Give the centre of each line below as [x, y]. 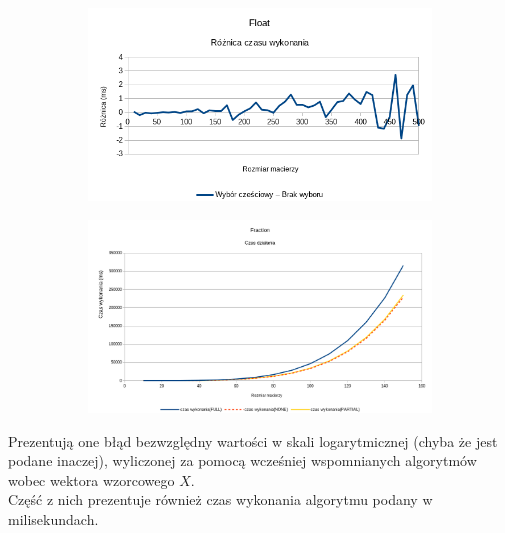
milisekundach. [53, 519]
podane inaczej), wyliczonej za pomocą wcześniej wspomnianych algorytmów [242, 460]
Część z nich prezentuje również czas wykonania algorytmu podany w [220, 499]
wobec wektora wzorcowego [91, 479]
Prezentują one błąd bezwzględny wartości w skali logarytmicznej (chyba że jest [253, 440]
